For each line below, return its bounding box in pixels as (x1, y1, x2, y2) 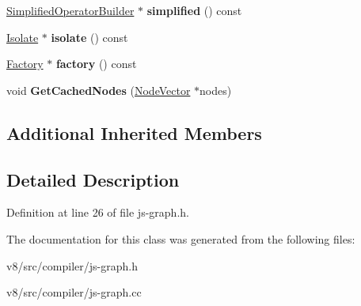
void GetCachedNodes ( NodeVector (6, 81, 191, 98)
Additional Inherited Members (6, 120, 262, 145)
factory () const (55, 55, 137, 72)
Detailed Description (6, 167, 180, 191)
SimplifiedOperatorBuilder (6, 2, 135, 18)
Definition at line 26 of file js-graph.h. (6, 204, 189, 221)
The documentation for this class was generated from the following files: (6, 230, 355, 247)
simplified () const (146, 2, 242, 18)
